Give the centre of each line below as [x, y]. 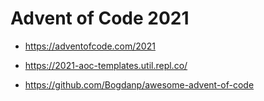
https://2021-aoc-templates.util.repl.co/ [106, 65]
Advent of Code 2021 [100, 18]
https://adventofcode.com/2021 [90, 46]
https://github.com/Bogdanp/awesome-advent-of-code [139, 84]
